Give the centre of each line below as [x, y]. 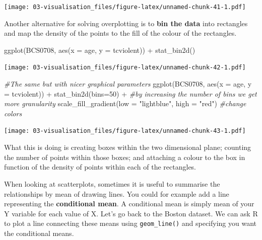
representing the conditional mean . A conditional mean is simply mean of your [129, 204]
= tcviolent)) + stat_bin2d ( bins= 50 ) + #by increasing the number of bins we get [130, 93]
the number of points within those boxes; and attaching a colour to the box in [125, 157]
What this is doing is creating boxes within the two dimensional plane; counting [128, 147]
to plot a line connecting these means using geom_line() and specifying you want [130, 223]
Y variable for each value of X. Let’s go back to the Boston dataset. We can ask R [131, 213]
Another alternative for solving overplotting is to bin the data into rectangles [126, 23]
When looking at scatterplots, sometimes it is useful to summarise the [112, 183]
